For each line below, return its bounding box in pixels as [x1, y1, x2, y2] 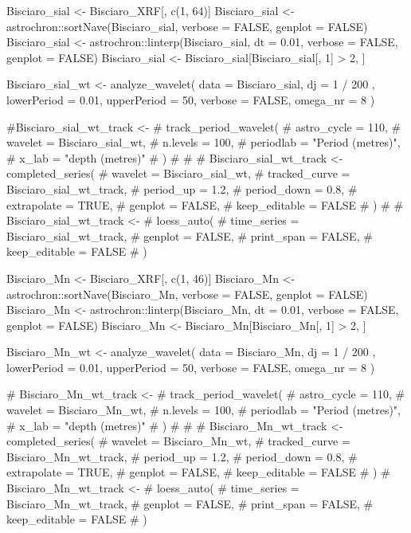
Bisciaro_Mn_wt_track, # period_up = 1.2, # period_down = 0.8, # [6, 448, 358, 464]
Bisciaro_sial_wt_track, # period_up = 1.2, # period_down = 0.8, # [6, 180, 358, 197]
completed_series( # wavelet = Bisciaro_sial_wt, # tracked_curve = [6, 165, 350, 182]
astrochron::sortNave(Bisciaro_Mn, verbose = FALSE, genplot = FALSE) [6, 285, 368, 302]
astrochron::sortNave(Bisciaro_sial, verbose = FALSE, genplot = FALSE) [6, 18, 368, 34]
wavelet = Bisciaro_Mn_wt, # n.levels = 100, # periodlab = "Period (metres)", [6, 402, 401, 418]
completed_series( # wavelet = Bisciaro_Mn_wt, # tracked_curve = [6, 433, 350, 449]
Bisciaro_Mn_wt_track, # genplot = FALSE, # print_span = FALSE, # [6, 495, 374, 511]
